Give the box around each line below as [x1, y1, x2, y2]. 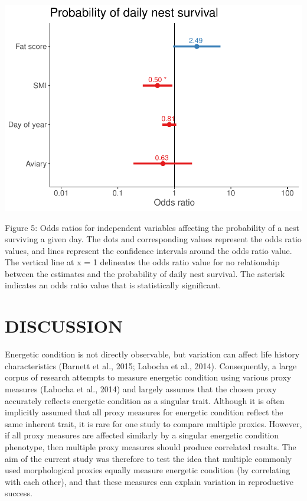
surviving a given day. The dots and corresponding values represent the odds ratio [5, 233, 302, 245]
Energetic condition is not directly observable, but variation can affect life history [5, 348, 300, 360]
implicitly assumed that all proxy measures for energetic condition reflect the [5, 406, 283, 418]
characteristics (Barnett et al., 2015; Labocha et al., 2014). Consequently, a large [5, 359, 297, 372]
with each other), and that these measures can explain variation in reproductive [5, 475, 293, 487]
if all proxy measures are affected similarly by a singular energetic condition [5, 429, 279, 441]
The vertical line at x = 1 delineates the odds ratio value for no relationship [5, 256, 280, 268]
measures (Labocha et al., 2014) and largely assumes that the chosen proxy [5, 382, 277, 395]
